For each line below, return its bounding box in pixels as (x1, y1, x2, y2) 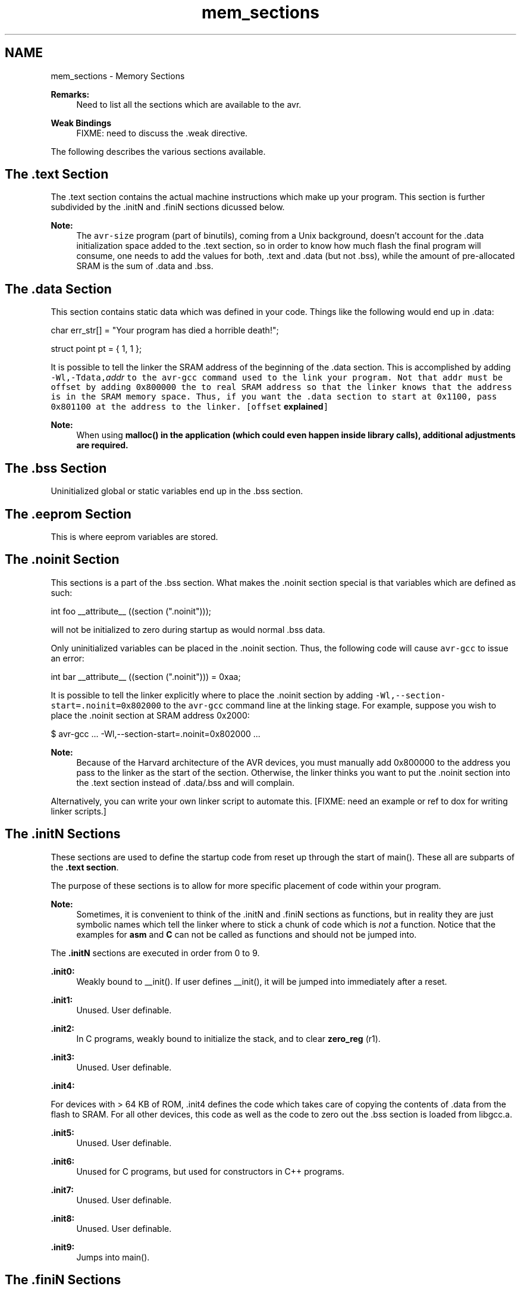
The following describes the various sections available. (51, 146, 266, 157)
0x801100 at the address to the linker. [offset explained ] (51, 401, 329, 412)
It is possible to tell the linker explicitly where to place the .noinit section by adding (51, 689, 374, 700)
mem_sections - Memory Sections (51, 70, 185, 81)
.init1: (51, 994, 73, 1005)
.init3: (51, 1051, 75, 1062)
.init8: (51, 1213, 75, 1224)
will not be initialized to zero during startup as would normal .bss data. (51, 624, 325, 635)
